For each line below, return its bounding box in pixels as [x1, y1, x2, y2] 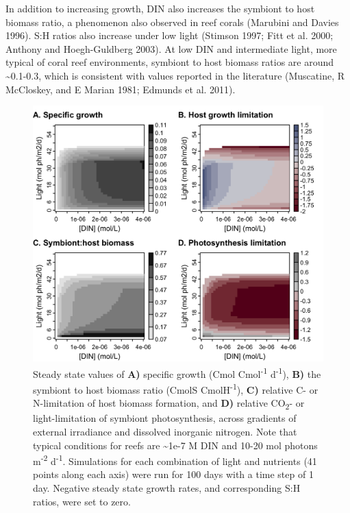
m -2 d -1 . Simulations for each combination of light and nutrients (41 [33, 452, 317, 468]
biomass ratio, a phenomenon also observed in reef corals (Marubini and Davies [5, 14, 339, 29]
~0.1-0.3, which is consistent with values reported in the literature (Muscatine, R [5, 68, 345, 82]
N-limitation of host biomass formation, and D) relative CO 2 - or [33, 396, 305, 412]
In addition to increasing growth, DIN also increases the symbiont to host [5, 1, 315, 15]
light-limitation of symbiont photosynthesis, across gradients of [33, 411, 297, 425]
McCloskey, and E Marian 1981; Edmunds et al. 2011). [5, 82, 236, 96]
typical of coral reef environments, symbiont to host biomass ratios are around [5, 55, 334, 69]
